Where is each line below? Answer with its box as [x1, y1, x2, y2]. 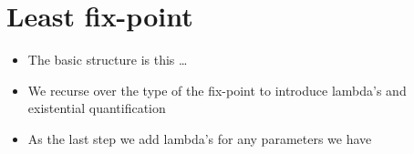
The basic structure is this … [27, 50, 188, 69]
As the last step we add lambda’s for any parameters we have [27, 128, 372, 148]
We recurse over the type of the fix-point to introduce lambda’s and [27, 80, 407, 99]
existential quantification [27, 98, 166, 118]
